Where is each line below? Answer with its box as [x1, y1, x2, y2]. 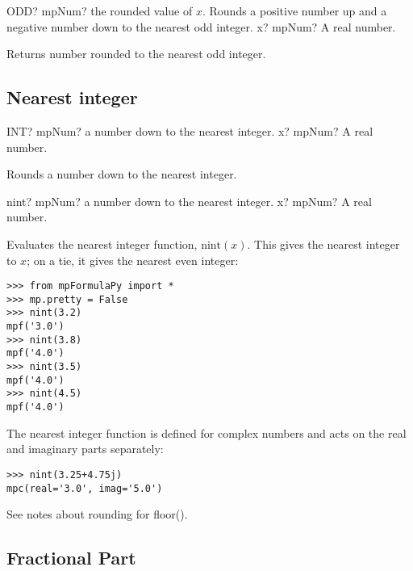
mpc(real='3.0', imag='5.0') [6, 482, 163, 494]
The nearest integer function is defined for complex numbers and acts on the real [6, 424, 407, 441]
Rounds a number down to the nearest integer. [6, 166, 237, 183]
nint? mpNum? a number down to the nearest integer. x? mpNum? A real [6, 192, 372, 209]
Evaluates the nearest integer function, [6, 235, 198, 252]
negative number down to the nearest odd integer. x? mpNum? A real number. [6, 18, 396, 35]
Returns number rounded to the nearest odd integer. [6, 45, 266, 62]
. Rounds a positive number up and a [202, 2, 387, 19]
